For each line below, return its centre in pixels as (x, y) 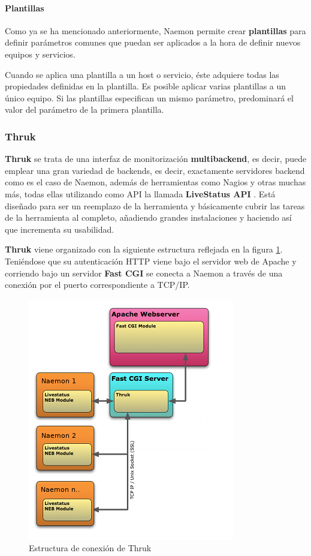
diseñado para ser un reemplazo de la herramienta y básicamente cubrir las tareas (155, 205)
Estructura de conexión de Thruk (90, 548)
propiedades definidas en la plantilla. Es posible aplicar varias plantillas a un (146, 86)
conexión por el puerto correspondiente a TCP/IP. (97, 285)
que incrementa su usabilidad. (60, 229)
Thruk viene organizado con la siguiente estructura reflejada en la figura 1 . (144, 249)
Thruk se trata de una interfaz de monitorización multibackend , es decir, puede (156, 159)
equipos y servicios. (40, 54)
